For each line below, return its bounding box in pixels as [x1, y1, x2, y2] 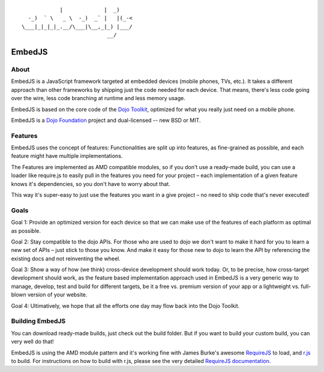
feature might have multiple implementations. [11, 152, 123, 160]
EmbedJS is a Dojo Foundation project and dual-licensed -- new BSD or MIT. [11, 116, 201, 124]
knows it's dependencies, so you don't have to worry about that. [11, 180, 170, 187]
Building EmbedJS [11, 317, 66, 325]
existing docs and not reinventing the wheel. [11, 255, 121, 262]
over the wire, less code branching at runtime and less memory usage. [11, 95, 185, 102]
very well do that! [11, 338, 54, 345]
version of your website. [27, 291, 88, 298]
